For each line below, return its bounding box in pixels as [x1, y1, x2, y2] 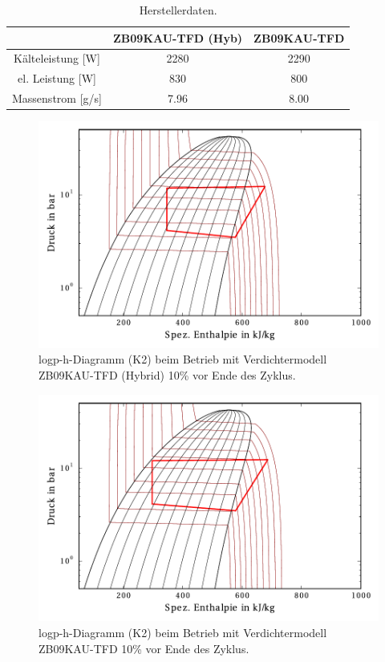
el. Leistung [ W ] [18, 70, 96, 87]
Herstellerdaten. [139, 2, 217, 18]
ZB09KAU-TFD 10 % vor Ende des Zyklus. [38, 640, 249, 656]
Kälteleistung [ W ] [14, 50, 100, 67]
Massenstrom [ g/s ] [12, 90, 102, 107]
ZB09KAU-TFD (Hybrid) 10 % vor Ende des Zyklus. [38, 367, 296, 384]
